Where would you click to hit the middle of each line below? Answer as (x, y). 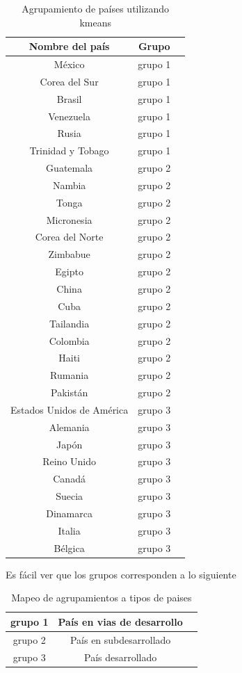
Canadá (69, 479)
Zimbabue (69, 254)
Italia (69, 530)
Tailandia (70, 323)
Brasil (69, 98)
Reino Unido (70, 461)
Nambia (69, 185)
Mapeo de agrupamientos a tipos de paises (102, 598)
